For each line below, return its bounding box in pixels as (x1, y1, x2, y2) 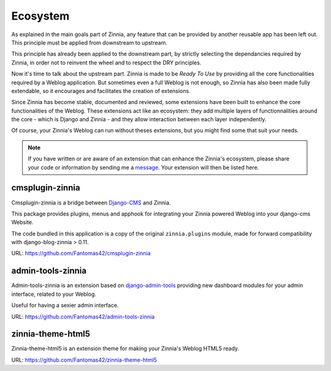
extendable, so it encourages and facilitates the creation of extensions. (11, 87, 191, 94)
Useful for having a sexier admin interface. (11, 302, 119, 309)
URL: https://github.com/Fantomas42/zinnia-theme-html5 (11, 356, 158, 364)
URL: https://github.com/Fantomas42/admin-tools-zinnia (11, 313, 155, 320)
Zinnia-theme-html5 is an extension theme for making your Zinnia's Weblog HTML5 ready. (11, 345, 240, 352)
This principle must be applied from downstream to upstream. (11, 39, 168, 46)
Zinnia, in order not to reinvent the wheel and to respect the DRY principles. (11, 59, 202, 66)
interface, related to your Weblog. (11, 290, 96, 298)
